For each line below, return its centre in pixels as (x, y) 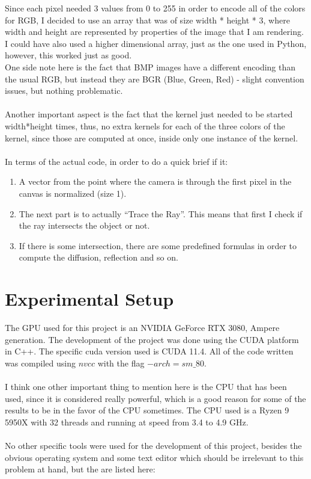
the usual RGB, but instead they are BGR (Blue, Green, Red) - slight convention (155, 79)
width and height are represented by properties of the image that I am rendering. (154, 32)
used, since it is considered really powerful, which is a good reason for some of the (155, 398)
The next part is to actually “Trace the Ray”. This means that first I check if (161, 213)
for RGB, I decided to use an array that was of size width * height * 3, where (147, 20)
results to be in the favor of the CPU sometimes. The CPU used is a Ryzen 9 (147, 410)
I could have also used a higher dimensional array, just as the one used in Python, (156, 43)
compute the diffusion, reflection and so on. (98, 257)
